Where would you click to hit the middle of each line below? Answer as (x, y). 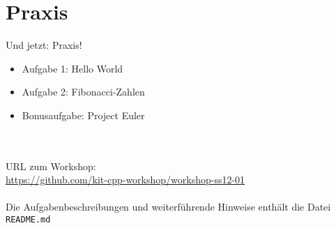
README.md (28, 220)
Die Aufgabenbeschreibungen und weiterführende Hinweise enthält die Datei (168, 207)
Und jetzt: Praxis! (44, 45)
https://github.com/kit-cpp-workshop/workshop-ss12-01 (125, 180)
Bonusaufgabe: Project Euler (83, 115)
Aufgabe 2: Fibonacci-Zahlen (83, 92)
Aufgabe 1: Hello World (72, 68)
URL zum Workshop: (51, 166)
